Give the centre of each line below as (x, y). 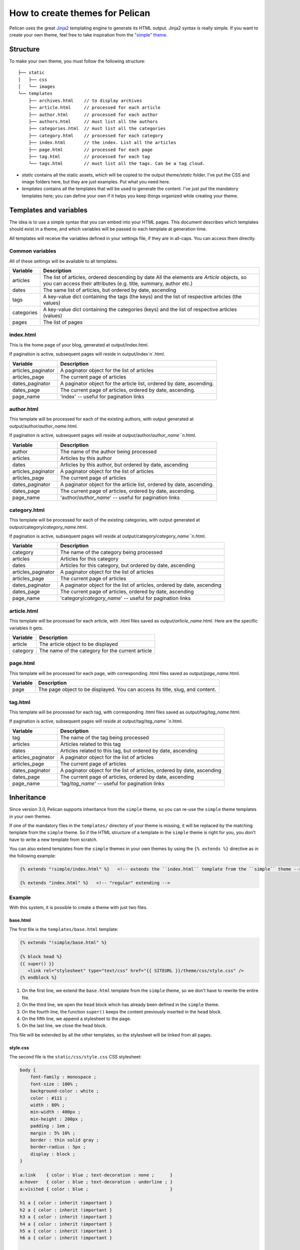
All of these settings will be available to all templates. (64, 261)
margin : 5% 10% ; (53, 1133)
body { (28, 1070)
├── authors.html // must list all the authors (93, 121)
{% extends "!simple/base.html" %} (63, 943)
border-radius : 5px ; (58, 1147)
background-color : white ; (65, 1091)
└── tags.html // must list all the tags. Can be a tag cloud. (117, 163)
